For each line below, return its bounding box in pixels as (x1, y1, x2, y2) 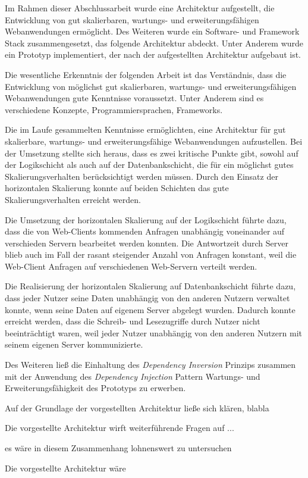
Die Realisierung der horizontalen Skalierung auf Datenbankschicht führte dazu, (5, 280, 296, 292)
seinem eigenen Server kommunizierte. (5, 338, 143, 351)
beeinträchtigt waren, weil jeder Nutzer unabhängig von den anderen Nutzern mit (5, 326, 302, 339)
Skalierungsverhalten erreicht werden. (5, 193, 141, 205)
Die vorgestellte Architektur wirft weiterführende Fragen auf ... (5, 421, 234, 434)
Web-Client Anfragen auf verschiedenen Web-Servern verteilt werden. (5, 260, 257, 272)
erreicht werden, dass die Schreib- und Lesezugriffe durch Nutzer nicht (5, 315, 260, 327)
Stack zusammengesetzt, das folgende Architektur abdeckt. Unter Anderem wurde (5, 36, 304, 49)
